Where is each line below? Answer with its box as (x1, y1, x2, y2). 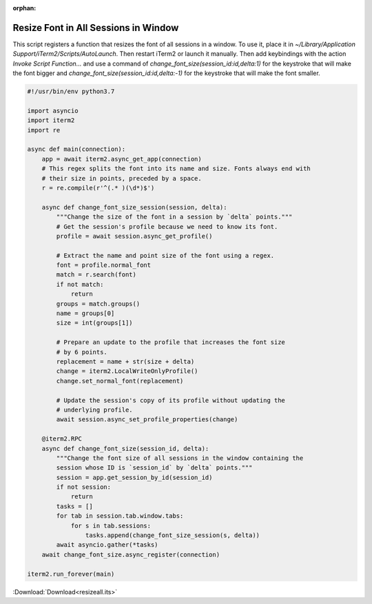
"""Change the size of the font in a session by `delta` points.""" (56, 213, 293, 221)
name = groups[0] (56, 310, 115, 317)
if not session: (56, 483, 112, 491)
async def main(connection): (27, 145, 126, 153)
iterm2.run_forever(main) (27, 570, 115, 578)
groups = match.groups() (56, 300, 141, 308)
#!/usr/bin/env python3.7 (27, 88, 115, 96)
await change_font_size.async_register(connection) (41, 550, 220, 558)
